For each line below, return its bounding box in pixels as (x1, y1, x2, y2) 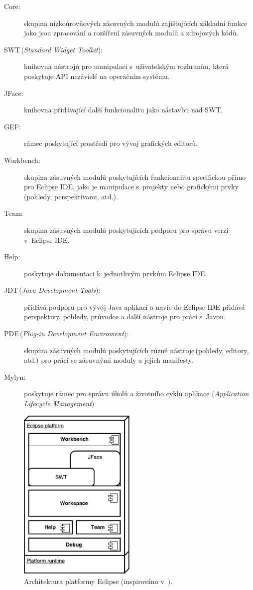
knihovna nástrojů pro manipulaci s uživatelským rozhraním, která (24, 61, 229, 71)
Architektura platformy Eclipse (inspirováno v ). (24, 576, 173, 586)
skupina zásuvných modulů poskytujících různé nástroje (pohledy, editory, (24, 345, 249, 355)
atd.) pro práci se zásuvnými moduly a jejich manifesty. (24, 355, 194, 365)
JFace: (4, 87, 23, 98)
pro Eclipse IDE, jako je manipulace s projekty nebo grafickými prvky (24, 181, 239, 192)
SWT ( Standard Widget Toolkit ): (4, 44, 103, 54)
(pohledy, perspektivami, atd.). (24, 191, 118, 201)
